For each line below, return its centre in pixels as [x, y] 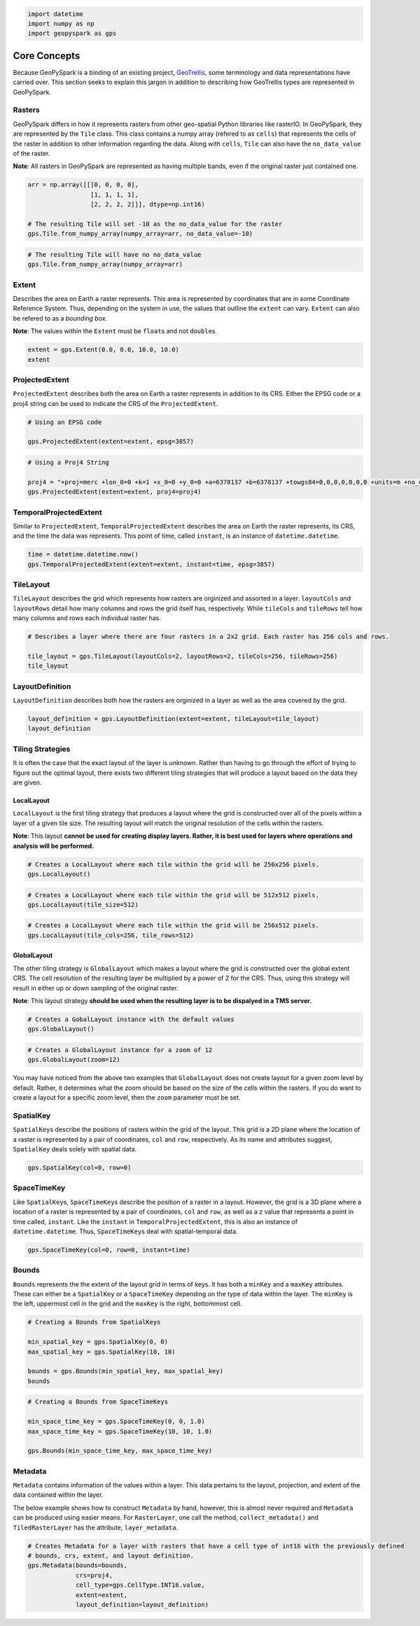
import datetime [56, 14]
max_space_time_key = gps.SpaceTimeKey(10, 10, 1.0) [120, 1431]
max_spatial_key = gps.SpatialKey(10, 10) [101, 1352]
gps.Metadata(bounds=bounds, [78, 1565]
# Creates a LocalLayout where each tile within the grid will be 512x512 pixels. [174, 895]
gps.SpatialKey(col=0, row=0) [79, 1168]
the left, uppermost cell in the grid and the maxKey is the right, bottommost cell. [127, 1304]
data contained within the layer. [58, 1495]
